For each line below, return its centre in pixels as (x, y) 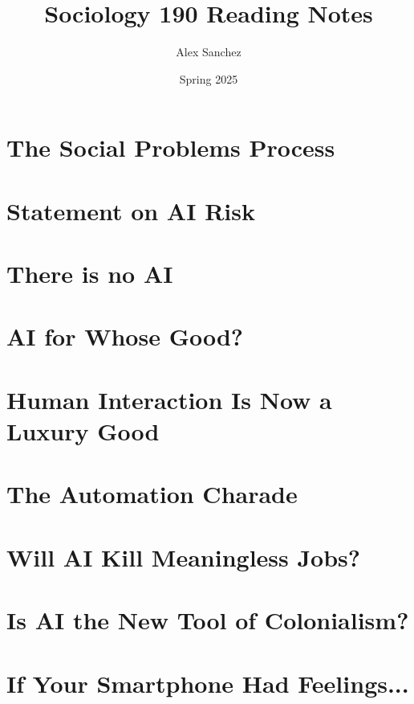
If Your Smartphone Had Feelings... (208, 683)
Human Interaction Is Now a (169, 399)
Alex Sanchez (209, 52)
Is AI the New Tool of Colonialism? (208, 620)
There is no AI (90, 274)
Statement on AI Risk (131, 210)
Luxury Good (83, 431)
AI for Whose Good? (125, 336)
